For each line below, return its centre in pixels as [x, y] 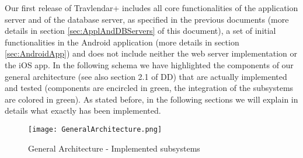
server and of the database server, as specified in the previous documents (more [147, 19]
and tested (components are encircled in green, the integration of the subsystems [149, 88]
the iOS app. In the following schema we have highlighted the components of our [149, 64]
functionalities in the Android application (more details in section [122, 42]
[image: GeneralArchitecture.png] [95, 129]
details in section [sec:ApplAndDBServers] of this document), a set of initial [140, 31]
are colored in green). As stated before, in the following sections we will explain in [151, 99]
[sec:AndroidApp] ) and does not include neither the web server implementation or [151, 53]
